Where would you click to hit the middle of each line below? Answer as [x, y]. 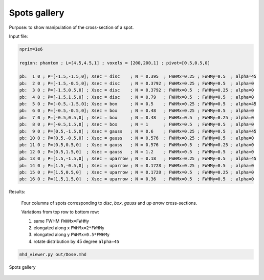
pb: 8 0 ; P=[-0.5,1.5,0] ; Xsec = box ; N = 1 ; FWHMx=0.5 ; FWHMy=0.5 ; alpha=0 [137, 124]
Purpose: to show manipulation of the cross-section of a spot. [71, 27]
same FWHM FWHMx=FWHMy [61, 221]
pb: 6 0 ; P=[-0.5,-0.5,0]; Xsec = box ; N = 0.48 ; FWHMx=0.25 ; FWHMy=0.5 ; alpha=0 [137, 111]
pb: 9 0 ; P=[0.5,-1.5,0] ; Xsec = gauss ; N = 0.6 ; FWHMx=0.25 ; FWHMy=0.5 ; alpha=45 [138, 131]
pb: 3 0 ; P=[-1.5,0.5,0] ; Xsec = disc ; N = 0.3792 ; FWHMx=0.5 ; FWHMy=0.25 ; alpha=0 [137, 90]
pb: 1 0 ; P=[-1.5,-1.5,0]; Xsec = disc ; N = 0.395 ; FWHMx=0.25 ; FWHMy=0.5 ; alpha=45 [138, 76]
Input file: [19, 36]
